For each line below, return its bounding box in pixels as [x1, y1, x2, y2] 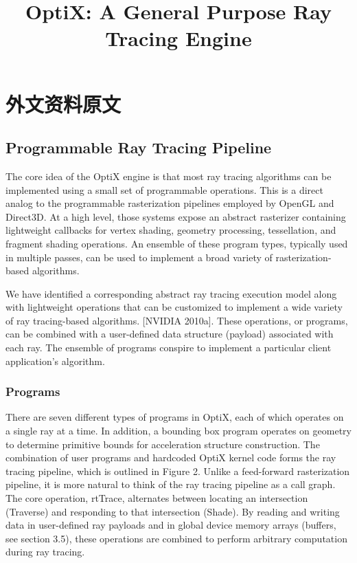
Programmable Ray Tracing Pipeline [5, 137, 272, 158]
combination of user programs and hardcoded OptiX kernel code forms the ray [5, 450, 336, 465]
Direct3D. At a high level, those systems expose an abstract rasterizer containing [5, 209, 346, 223]
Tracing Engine [105, 24, 252, 52]
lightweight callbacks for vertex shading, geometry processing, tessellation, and [5, 223, 336, 237]
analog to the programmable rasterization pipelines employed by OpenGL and [5, 196, 334, 210]
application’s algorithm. [5, 353, 105, 368]
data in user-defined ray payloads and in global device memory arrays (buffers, [5, 518, 336, 532]
